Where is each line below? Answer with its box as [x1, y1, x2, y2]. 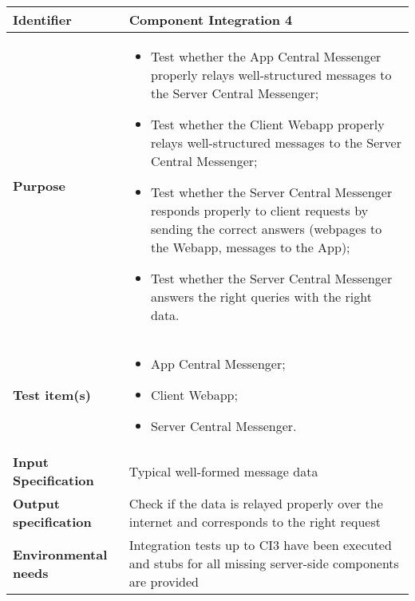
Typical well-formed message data [128, 461, 318, 480]
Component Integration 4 [128, 10, 293, 29]
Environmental [13, 544, 108, 563]
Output [13, 494, 60, 512]
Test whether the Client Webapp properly [150, 115, 385, 133]
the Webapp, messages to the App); [150, 238, 350, 256]
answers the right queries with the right [150, 287, 372, 306]
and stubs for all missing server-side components [128, 554, 399, 572]
